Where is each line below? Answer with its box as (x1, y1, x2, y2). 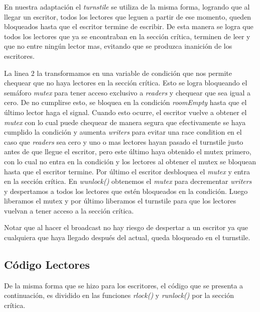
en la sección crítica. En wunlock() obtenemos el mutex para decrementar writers (4, 176, 252, 186)
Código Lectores (4, 257, 90, 272)
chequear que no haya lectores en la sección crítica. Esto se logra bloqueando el (4, 77, 247, 88)
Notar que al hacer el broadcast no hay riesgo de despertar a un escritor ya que (4, 222, 248, 233)
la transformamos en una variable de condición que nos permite (37, 67, 232, 78)
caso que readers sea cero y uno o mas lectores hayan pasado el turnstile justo (4, 136, 243, 147)
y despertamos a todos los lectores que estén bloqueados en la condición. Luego (4, 185, 248, 196)
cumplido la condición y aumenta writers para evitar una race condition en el (4, 127, 242, 137)
